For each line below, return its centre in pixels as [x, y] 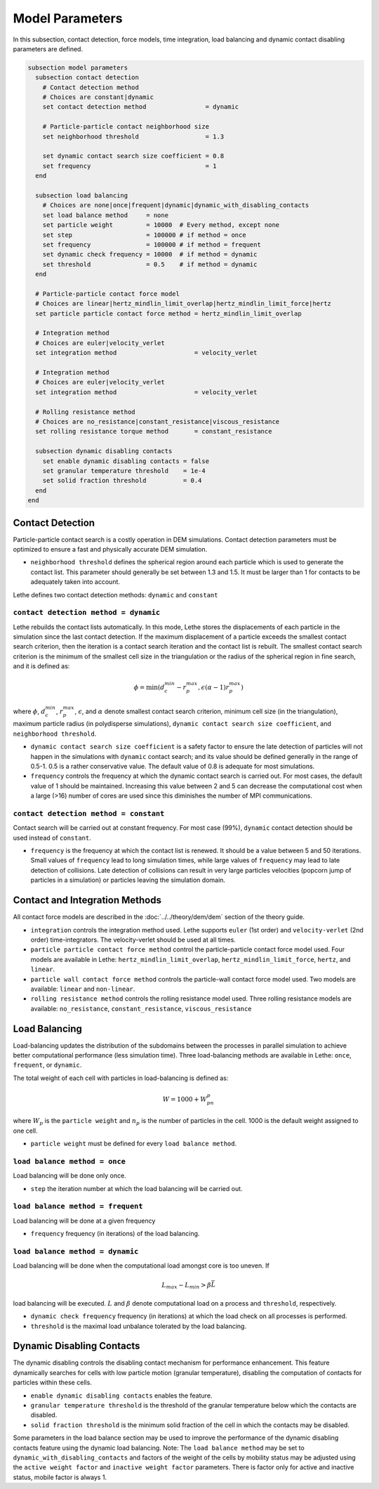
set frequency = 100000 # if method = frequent [152, 245]
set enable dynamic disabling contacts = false [126, 461]
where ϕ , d [29, 711]
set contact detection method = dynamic [141, 107]
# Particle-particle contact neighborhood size [126, 127]
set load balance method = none [105, 215]
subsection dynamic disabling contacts [104, 451]
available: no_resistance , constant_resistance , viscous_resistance [141, 1008]
